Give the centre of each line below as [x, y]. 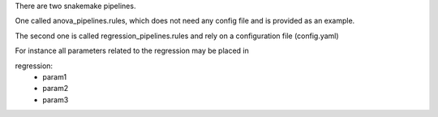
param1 [55, 76]
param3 [56, 100]
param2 [56, 89]
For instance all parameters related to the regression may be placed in [132, 51]
